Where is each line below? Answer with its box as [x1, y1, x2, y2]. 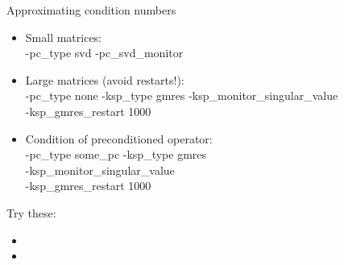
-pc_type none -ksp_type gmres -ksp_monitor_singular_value [25, 87, 338, 104]
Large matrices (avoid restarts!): [25, 71, 184, 88]
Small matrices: [25, 28, 102, 45]
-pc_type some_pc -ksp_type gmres [25, 146, 207, 163]
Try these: [6, 204, 56, 221]
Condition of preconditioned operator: [25, 130, 213, 147]
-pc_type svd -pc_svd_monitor [25, 44, 184, 61]
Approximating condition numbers [6, 2, 176, 18]
